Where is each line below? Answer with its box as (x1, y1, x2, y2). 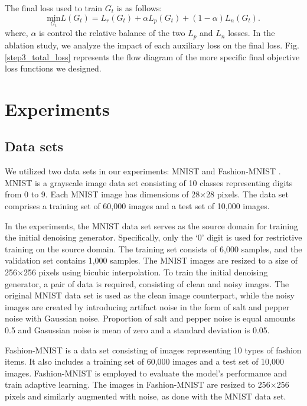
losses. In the (228, 27, 275, 39)
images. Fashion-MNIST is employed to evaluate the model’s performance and (5, 366, 288, 379)
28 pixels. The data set (206, 188, 289, 200)
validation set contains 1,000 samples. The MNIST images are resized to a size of (5, 254, 298, 267)
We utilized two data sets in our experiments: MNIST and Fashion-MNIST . (5, 165, 281, 177)
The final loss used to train (5, 2, 103, 14)
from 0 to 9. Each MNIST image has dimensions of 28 (5, 188, 200, 200)
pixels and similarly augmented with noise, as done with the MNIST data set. (5, 389, 286, 402)
